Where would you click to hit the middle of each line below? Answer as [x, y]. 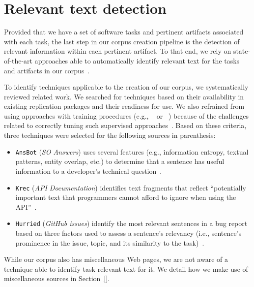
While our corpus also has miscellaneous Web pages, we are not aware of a [116, 259]
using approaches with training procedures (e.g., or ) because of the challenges [126, 115]
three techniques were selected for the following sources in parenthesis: [110, 135]
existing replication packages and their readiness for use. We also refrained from [124, 106]
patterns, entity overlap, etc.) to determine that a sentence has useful [120, 161]
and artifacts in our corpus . [47, 70]
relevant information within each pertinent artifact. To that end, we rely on [118, 51]
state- [242, 51]
